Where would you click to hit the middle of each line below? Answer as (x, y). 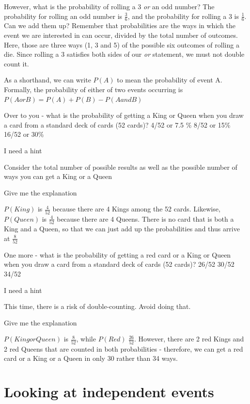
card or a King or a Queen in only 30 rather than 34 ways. (91, 358)
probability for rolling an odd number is (63, 16)
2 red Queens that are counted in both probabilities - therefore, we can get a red (124, 348)
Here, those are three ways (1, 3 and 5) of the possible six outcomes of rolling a (122, 44)
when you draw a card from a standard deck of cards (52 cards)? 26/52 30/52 (119, 264)
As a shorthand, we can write (47, 80)
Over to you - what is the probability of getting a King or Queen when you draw (124, 115)
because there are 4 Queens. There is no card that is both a (145, 218)
